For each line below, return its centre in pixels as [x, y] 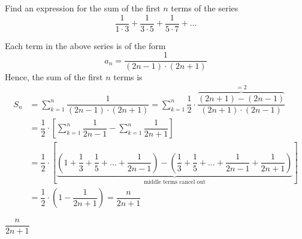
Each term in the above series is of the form [85, 45]
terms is [128, 77]
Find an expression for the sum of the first [83, 8]
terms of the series [205, 8]
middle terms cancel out [174, 182]
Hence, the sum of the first [54, 77]
